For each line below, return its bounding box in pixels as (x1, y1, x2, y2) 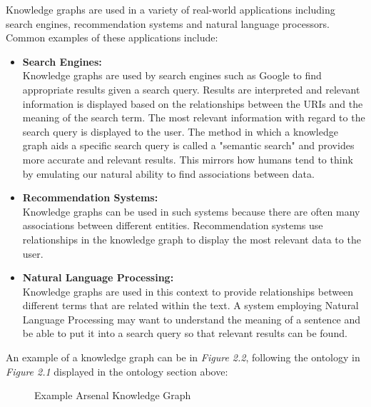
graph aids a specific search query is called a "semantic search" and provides (22, 138, 355, 153)
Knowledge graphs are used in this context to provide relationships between (22, 283, 354, 298)
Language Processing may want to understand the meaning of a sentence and (22, 311, 361, 326)
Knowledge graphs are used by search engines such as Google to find (22, 68, 322, 83)
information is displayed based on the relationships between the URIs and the (22, 96, 363, 111)
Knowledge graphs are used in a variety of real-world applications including (6, 2, 335, 16)
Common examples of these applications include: (6, 30, 218, 45)
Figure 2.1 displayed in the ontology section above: (6, 363, 228, 378)
